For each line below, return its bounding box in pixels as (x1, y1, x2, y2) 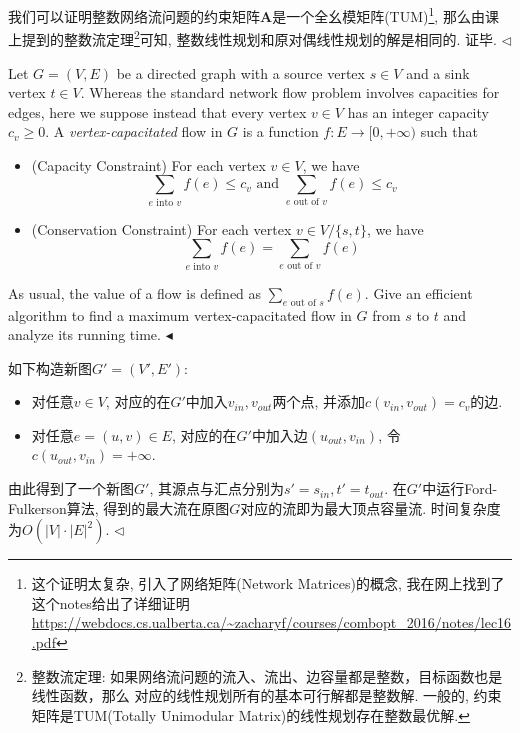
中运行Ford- (422, 478, 498, 499)
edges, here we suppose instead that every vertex (8, 101, 307, 122)
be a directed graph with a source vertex (116, 62, 365, 83)
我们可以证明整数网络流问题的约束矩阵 (8, 5, 260, 26)
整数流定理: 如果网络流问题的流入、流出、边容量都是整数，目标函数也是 (31, 665, 503, 686)
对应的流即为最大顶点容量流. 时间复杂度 (240, 497, 501, 518)
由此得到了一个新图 (8, 478, 134, 499)
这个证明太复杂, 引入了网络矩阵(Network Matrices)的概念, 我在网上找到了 (31, 573, 505, 594)
